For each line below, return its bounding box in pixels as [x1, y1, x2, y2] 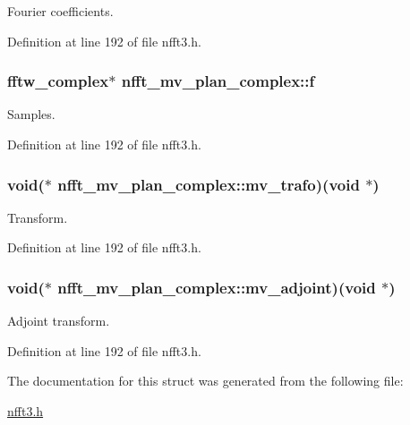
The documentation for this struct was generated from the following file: [7, 371, 404, 390]
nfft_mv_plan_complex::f [121, 70, 315, 92]
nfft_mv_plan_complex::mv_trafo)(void [57, 173, 360, 195]
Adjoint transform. [7, 311, 110, 330]
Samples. [7, 105, 56, 123]
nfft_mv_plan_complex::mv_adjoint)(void [57, 276, 376, 298]
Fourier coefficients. [7, 2, 114, 20]
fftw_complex [7, 70, 109, 92]
